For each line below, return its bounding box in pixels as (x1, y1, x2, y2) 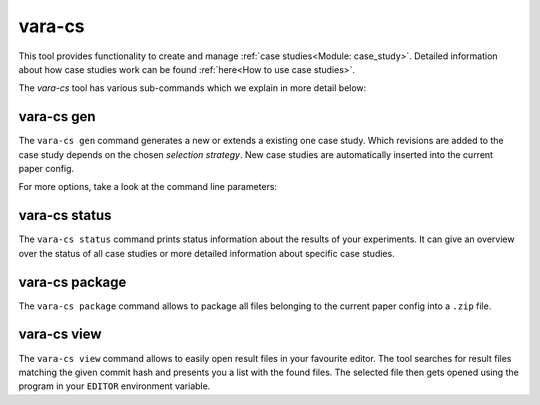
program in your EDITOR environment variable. (18, 380, 211, 392)
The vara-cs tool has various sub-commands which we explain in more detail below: (18, 82, 367, 94)
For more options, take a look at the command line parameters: (18, 181, 278, 193)
